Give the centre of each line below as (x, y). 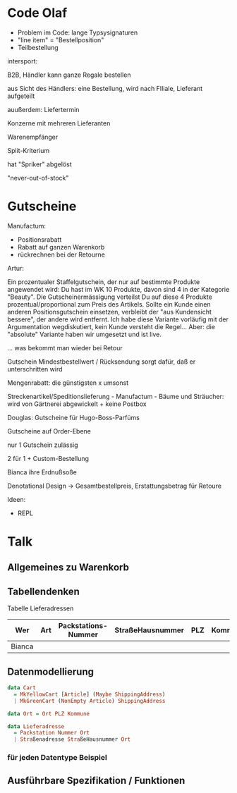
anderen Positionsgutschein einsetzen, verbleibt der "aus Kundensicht (109, 312)
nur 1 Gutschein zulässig (43, 445)
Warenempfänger (33, 137)
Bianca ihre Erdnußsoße (42, 472)
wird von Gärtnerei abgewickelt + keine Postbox (77, 404)
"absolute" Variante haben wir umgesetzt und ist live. (85, 334)
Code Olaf (37, 13)
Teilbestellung (38, 47)
